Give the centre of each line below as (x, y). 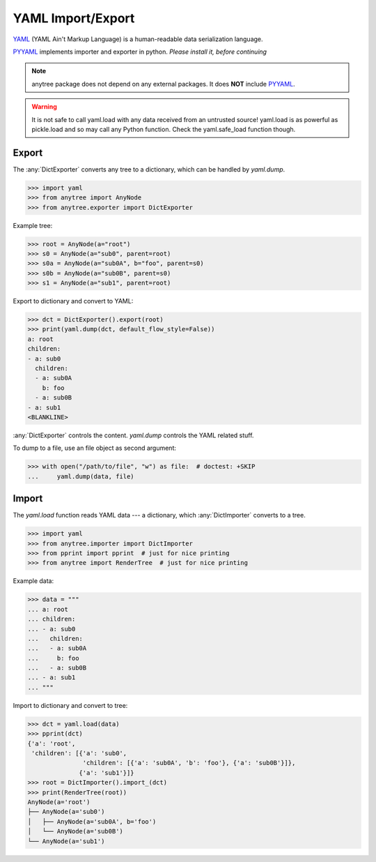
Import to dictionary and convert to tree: (70, 705)
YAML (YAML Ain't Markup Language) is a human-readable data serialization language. (138, 39)
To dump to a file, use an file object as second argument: (95, 448)
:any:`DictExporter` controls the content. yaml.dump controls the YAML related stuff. (133, 435)
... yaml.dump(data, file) (81, 476)
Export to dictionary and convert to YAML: (73, 301)
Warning (44, 107)
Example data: (33, 581)
